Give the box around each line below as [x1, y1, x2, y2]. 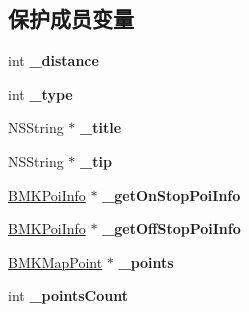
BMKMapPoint [8, 251, 103, 272]
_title [80, 117, 122, 138]
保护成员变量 [8, 3, 134, 34]
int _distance [8, 50, 99, 71]
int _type [8, 83, 73, 104]
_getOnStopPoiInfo [102, 184, 241, 205]
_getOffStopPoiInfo [102, 218, 241, 239]
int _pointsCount [8, 285, 128, 306]
